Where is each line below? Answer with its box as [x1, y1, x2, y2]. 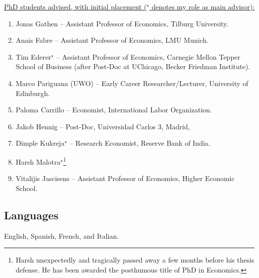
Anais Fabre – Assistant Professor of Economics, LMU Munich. [15, 35, 209, 45]
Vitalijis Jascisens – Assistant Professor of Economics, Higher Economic [15, 173, 235, 184]
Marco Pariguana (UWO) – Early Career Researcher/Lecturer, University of [15, 78, 249, 88]
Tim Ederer [15, 51, 51, 62]
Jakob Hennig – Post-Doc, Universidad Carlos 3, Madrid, [15, 121, 190, 131]
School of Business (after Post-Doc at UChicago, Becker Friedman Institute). [15, 61, 251, 72]
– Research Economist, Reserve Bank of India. [70, 138, 211, 148]
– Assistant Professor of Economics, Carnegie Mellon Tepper [56, 51, 241, 62]
